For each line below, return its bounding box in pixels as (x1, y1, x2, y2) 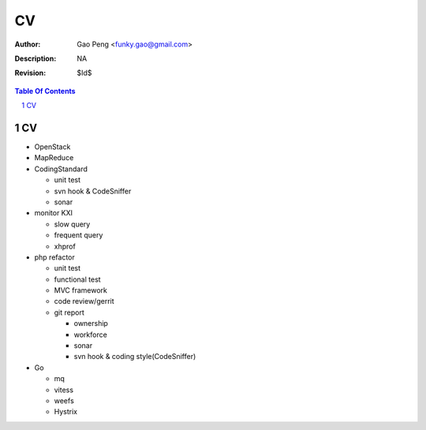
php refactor (34, 252, 75, 262)
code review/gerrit (54, 297, 114, 306)
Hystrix (54, 407, 78, 417)
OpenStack (34, 142, 71, 151)
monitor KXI (34, 208, 73, 218)
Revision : (14, 68, 47, 78)
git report (54, 308, 84, 317)
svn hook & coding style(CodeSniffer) (73, 352, 196, 361)
